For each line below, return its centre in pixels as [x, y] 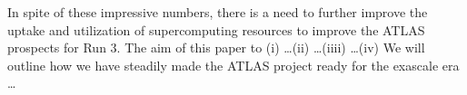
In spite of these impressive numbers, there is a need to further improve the [218, 12]
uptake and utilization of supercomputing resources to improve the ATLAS [216, 29]
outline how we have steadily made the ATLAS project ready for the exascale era [233, 65]
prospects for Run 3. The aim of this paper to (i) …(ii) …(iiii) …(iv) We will [216, 47]
